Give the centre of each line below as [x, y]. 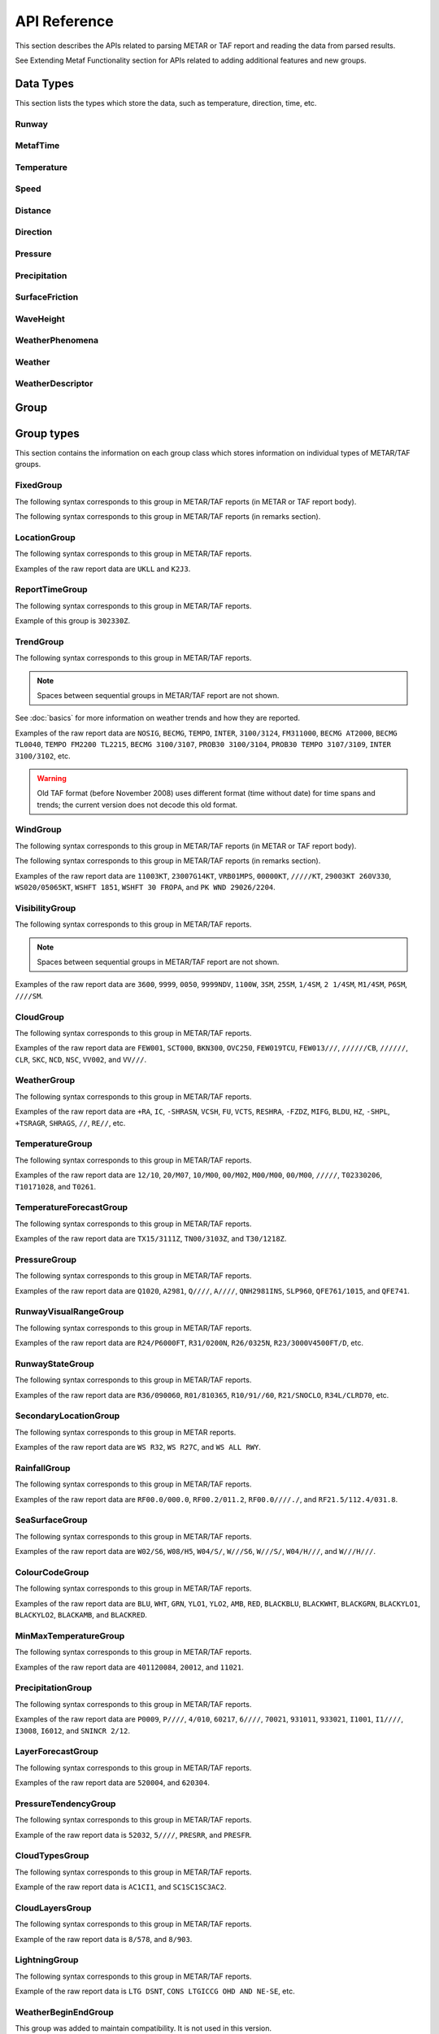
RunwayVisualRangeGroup [70, 1312]
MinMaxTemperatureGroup [70, 1635]
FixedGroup [39, 486]
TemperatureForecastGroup [72, 1207]
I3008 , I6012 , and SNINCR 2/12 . [72, 1731]
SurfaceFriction [47, 297]
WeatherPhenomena [57, 340]
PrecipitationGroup [54, 1688]
